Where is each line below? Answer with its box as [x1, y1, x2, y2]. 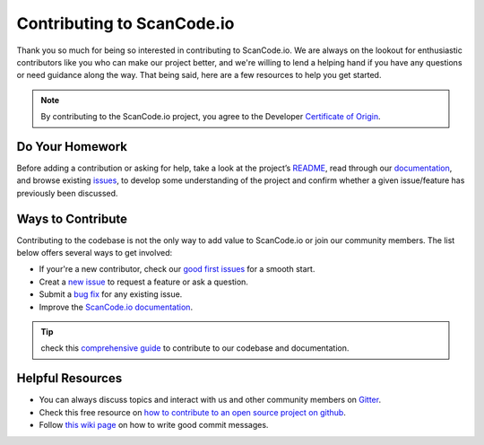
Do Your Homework [16, 139, 128, 154]
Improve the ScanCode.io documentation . [39, 301, 193, 312]
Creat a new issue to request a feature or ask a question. [39, 276, 248, 287]
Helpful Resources [16, 371, 123, 386]
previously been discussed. [16, 188, 118, 198]
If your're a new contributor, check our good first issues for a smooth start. [39, 264, 315, 275]
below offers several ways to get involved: [16, 248, 173, 258]
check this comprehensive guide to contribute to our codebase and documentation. [40, 343, 350, 353]
